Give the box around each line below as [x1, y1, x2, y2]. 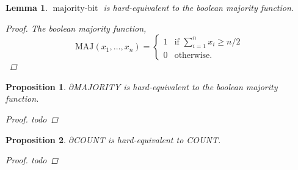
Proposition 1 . [5, 80, 66, 93]
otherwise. [174, 51, 213, 60]
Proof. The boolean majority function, [5, 21, 147, 34]
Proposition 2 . [5, 133, 66, 146]
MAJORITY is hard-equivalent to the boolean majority [73, 80, 278, 93]
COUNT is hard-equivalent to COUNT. [73, 133, 221, 146]
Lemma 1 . [5, 1, 48, 13]
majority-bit [53, 4, 98, 13]
